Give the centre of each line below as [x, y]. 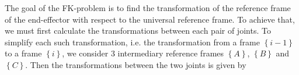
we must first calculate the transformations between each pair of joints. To [138, 31]
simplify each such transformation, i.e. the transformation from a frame [132, 42]
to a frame [23, 53]
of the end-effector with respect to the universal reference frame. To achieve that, [150, 19]
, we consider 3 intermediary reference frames [143, 53]
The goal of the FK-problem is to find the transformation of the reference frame [148, 8]
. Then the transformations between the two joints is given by [136, 64]
